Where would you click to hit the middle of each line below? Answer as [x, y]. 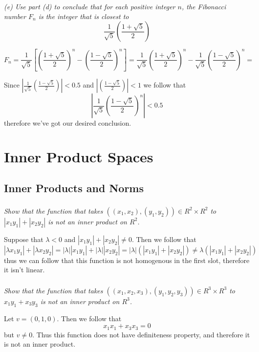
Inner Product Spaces [79, 156]
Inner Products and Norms [74, 187]
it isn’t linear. [24, 270]
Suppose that [24, 239]
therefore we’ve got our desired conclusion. [68, 123]
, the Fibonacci [204, 6]
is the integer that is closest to [84, 16]
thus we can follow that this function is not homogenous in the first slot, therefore [127, 260]
